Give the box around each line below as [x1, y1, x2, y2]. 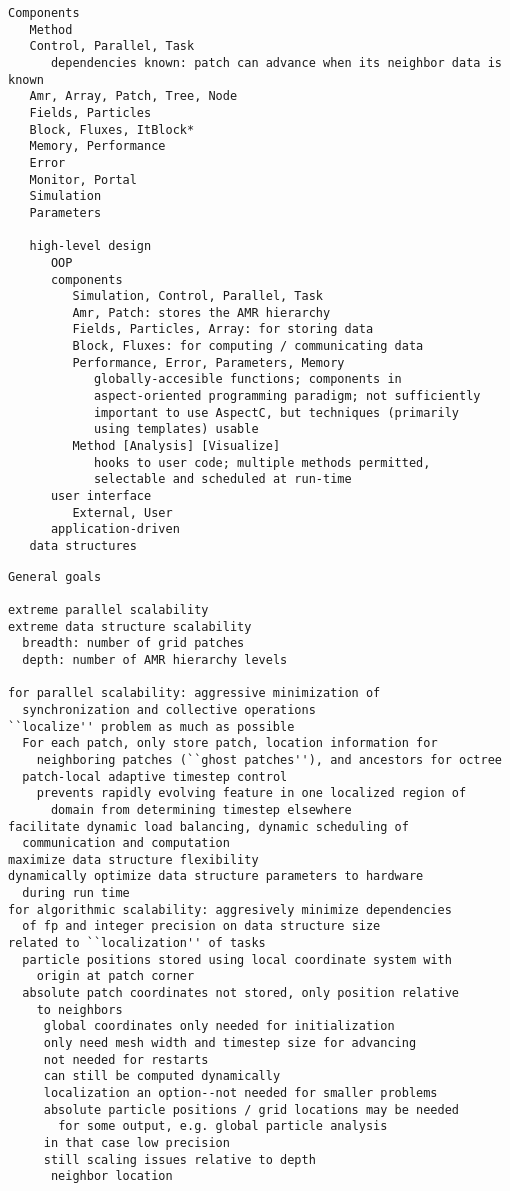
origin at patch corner [36, 969, 195, 984]
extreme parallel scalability [8, 602, 209, 617]
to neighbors [36, 1002, 123, 1017]
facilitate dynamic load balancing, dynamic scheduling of [8, 819, 409, 834]
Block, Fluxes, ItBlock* [29, 122, 195, 137]
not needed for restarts [43, 1052, 209, 1067]
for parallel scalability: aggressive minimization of [8, 686, 381, 701]
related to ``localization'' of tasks [8, 936, 266, 951]
